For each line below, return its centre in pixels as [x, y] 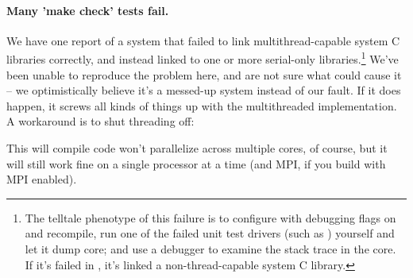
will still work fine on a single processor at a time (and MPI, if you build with [196, 163]
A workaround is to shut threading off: [100, 121]
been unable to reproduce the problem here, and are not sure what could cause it [204, 74]
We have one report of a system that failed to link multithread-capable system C [203, 40]
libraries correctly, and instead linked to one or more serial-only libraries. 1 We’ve [203, 58]
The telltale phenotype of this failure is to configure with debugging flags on [210, 217]
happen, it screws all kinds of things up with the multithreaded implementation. [202, 105]
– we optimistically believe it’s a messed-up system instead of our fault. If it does [204, 90]
